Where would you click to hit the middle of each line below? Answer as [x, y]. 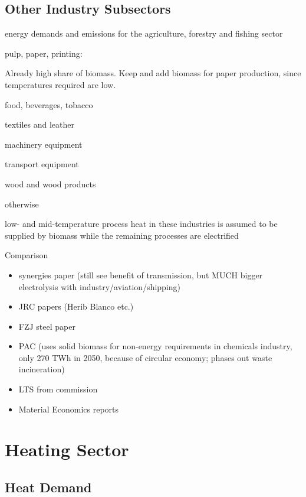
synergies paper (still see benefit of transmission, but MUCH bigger [141, 275]
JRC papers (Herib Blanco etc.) [76, 306]
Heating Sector [67, 449]
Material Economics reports [69, 409]
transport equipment [42, 164]
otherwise [22, 204]
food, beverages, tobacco [49, 104]
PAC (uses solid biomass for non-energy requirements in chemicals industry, [155, 346]
